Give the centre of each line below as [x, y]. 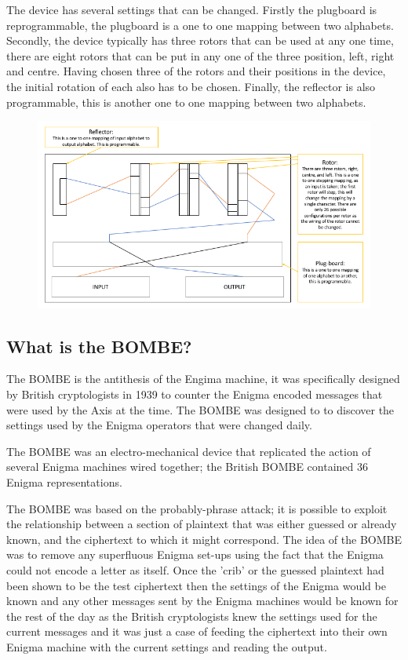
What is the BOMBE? [99, 346]
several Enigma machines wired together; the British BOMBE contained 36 [188, 467]
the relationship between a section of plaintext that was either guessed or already [202, 524]
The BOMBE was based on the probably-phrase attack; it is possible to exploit [197, 508]
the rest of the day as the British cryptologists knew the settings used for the [192, 616]
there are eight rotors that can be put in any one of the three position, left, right [200, 55]
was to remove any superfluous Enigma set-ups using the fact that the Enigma [195, 554]
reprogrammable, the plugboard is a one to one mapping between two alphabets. [200, 25]
